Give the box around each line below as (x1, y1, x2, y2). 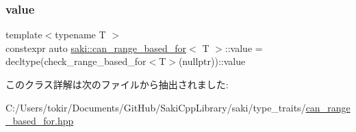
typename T (55, 27, 106, 42)
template (5, 27, 42, 42)
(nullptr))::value (178, 54, 246, 68)
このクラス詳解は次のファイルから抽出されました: (5, 77, 229, 91)
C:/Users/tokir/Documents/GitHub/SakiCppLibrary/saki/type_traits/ (5, 100, 306, 114)
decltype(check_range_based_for (5, 54, 147, 68)
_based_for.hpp (5, 114, 74, 128)
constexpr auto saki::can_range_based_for (5, 40, 187, 55)
